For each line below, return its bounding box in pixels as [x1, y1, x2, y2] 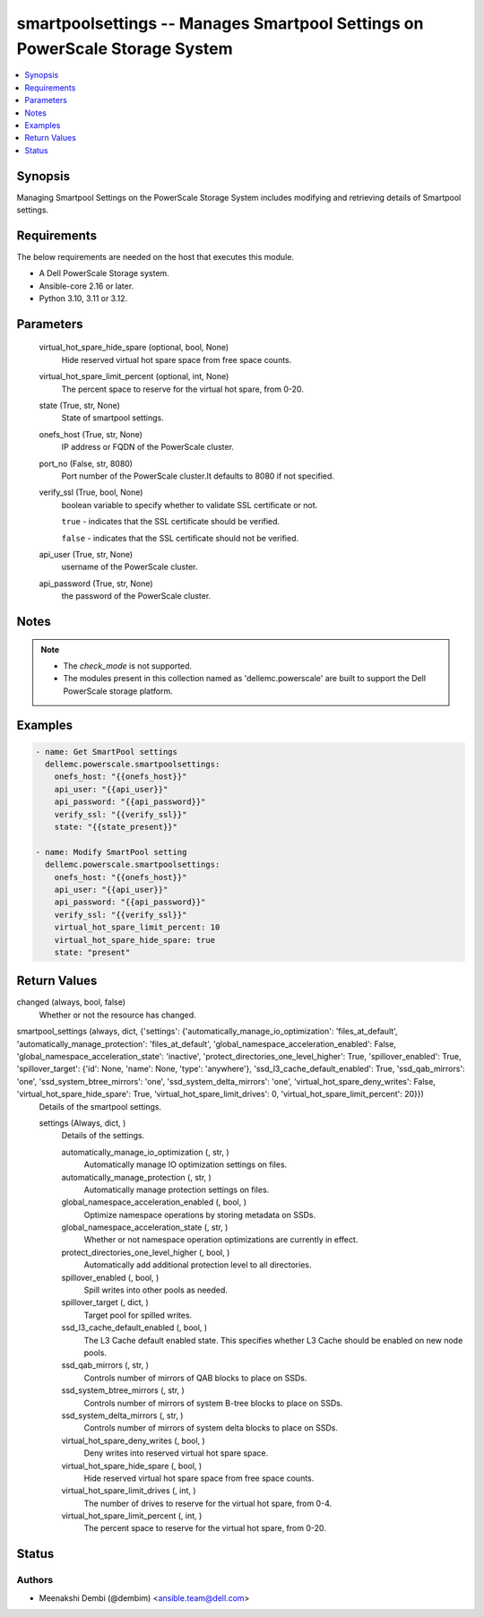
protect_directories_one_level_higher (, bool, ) [61, 1247, 230, 1258]
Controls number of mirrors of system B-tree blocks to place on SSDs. [83, 1397, 343, 1408]
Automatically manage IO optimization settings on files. [83, 1159, 288, 1170]
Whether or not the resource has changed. [39, 1009, 196, 1020]
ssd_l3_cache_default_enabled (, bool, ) [61, 1322, 208, 1333]
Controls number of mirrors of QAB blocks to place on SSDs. [83, 1372, 307, 1383]
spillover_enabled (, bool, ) [61, 1272, 160, 1283]
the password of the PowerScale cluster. [61, 591, 212, 601]
